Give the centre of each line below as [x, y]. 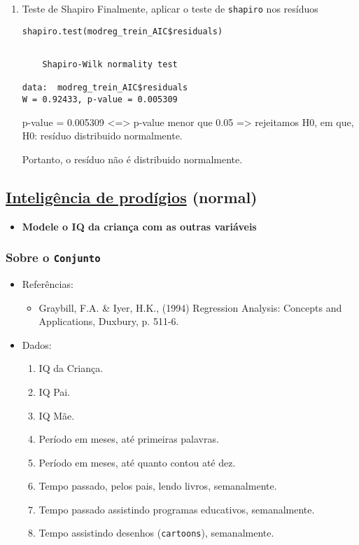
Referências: [48, 283]
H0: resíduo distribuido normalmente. [102, 136]
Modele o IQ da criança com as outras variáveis [139, 226]
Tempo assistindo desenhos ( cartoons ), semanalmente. [156, 533]
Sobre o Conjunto [53, 257]
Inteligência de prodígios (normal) [132, 196]
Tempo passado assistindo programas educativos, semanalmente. [177, 509]
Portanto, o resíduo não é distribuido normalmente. [132, 159]
